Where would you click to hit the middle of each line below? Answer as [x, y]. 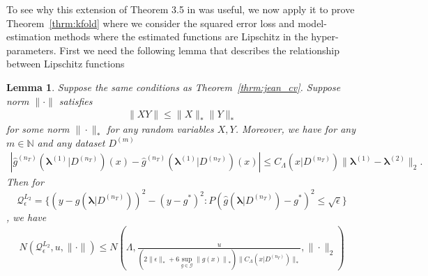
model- [312, 23]
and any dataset [71, 142]
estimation [29, 36]
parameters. [31, 50]
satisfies [76, 100]
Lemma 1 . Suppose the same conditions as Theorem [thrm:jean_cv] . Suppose [174, 87]
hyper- [325, 36]
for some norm [38, 129]
